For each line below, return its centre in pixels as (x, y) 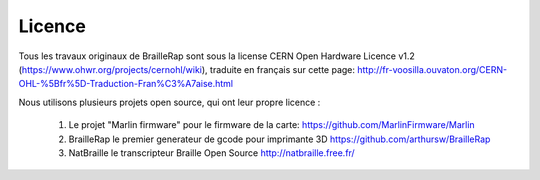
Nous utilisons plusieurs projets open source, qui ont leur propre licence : (169, 102)
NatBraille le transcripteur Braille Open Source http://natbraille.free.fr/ (211, 152)
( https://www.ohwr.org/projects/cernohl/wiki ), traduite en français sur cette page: (186, 69)
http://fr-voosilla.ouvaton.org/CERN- (432, 69)
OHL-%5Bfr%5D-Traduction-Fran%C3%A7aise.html (126, 84)
